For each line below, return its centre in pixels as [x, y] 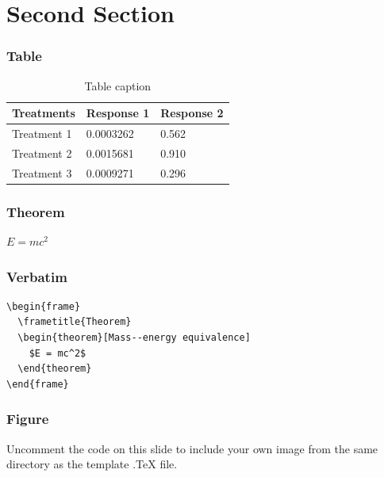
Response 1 [118, 113]
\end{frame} [38, 384]
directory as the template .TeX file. [92, 464]
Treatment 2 [42, 153]
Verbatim [37, 276]
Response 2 [192, 113]
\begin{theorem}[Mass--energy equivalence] [134, 338]
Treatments [44, 113]
